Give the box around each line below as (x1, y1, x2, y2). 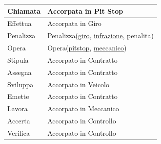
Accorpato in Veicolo (47, 79, 110, 89)
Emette (7, 91, 29, 101)
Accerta (7, 116, 30, 126)
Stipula (7, 54, 29, 65)
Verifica (7, 127, 30, 138)
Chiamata (7, 5, 41, 16)
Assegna (7, 67, 32, 77)
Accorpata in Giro (47, 18, 101, 28)
